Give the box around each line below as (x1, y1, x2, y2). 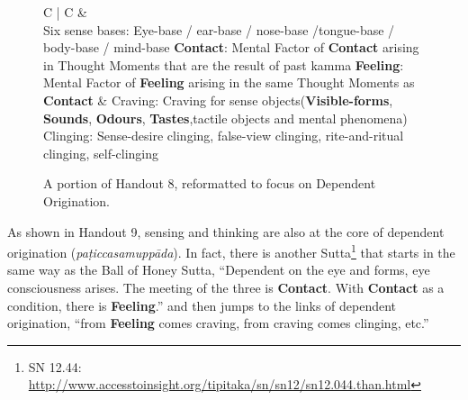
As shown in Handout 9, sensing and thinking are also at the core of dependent (7, 222, 445, 241)
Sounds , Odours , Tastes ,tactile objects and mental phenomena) (43, 108, 408, 127)
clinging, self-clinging (43, 143, 159, 162)
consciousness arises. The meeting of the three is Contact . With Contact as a (7, 277, 445, 296)
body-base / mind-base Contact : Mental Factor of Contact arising (43, 38, 419, 57)
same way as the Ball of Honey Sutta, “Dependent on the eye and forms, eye (7, 260, 430, 279)
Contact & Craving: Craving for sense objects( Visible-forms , (43, 90, 393, 109)
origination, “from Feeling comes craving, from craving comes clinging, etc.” (7, 314, 429, 332)
